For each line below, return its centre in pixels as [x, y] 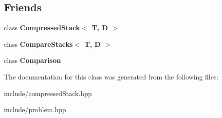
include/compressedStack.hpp [48, 93]
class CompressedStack [42, 28]
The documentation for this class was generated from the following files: [111, 76]
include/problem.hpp [35, 109]
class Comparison [33, 60]
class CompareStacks [38, 44]
